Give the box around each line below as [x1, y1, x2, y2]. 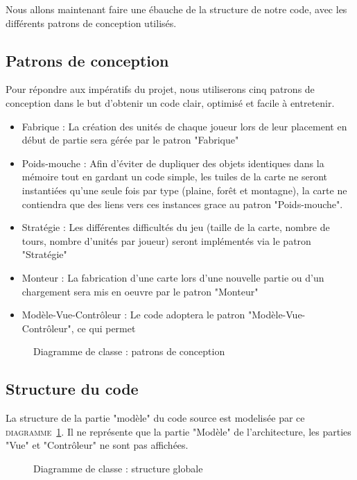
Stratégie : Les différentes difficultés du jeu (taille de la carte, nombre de [21, 220, 330, 234]
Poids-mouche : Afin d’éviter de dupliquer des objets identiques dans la [21, 155, 324, 170]
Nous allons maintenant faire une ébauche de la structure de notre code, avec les [6, 2, 347, 16]
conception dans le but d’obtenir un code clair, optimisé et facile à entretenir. [6, 95, 335, 110]
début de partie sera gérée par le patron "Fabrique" [21, 132, 239, 147]
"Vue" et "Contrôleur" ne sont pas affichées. [6, 438, 189, 452]
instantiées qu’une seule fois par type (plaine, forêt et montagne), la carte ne [21, 182, 347, 197]
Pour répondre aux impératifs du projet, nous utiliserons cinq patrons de [6, 82, 315, 96]
